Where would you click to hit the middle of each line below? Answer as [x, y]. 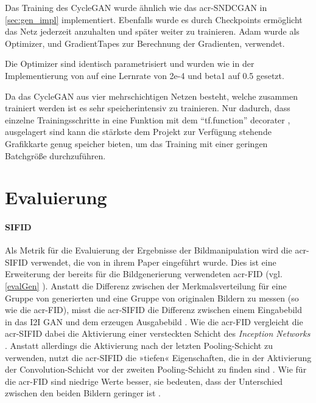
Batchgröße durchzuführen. [55, 155]
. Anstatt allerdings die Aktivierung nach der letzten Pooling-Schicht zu [139, 346]
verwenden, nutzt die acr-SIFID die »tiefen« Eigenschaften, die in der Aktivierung [158, 357]
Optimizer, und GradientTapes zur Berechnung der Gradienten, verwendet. [145, 43]
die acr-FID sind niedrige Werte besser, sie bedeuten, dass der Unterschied [144, 381]
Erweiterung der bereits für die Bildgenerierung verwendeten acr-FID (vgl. [144, 274]
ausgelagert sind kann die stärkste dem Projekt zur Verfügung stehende [138, 132]
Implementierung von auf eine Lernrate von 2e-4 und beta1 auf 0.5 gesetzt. [145, 75]
